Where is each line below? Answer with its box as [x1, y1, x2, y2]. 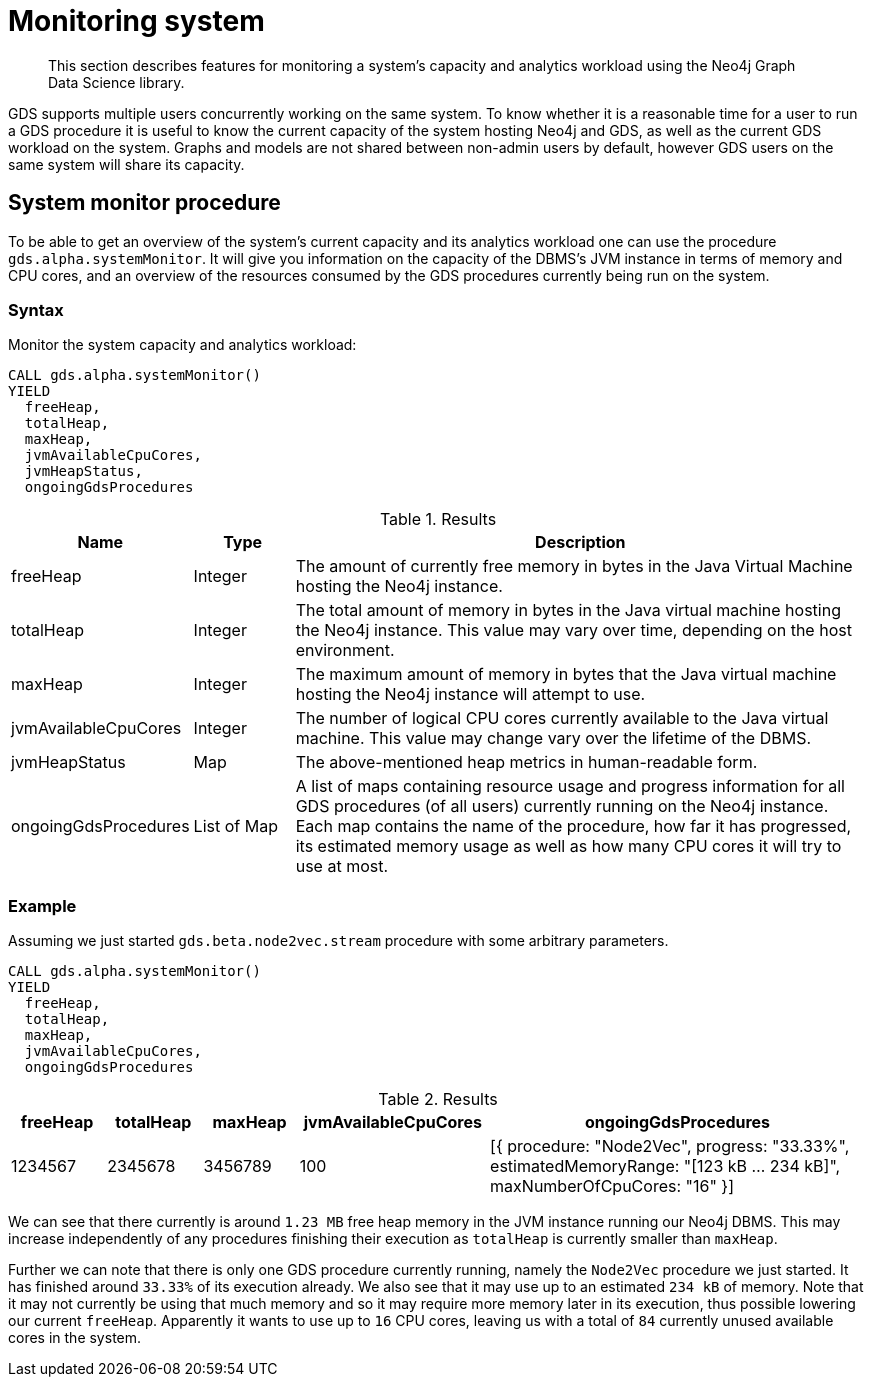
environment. [295, 640, 395, 661]
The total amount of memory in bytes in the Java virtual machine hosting [295, 600, 841, 621]
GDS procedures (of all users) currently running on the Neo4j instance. [295, 796, 829, 817]
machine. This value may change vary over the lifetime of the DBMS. [295, 728, 812, 749]
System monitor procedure [8, 190, 281, 216]
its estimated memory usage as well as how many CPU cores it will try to [295, 836, 842, 857]
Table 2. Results [378, 1089, 498, 1110]
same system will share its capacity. [8, 155, 245, 173]
